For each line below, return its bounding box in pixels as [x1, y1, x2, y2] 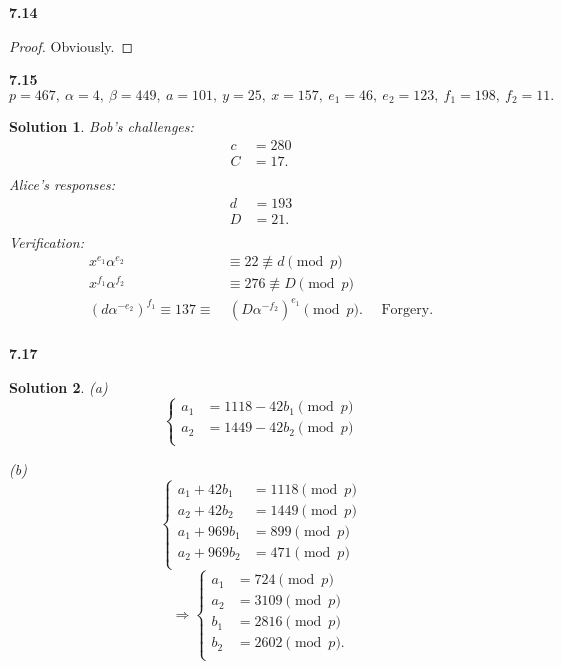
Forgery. [381, 302, 434, 317]
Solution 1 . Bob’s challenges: [9, 116, 194, 137]
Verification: [9, 231, 84, 252]
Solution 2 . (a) [9, 376, 108, 397]
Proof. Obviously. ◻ [9, 35, 134, 56]
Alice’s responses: [9, 173, 115, 194]
